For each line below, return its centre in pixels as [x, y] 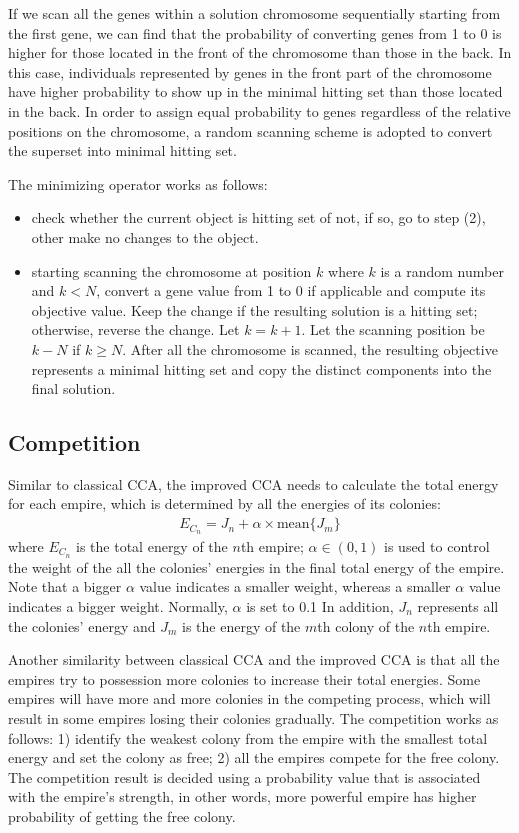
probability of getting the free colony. [122, 815]
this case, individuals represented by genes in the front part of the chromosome [250, 71]
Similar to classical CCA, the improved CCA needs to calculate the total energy [253, 483]
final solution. [73, 388]
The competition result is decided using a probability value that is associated [244, 776]
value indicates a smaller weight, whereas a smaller [295, 586]
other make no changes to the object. [145, 236]
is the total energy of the [152, 545]
